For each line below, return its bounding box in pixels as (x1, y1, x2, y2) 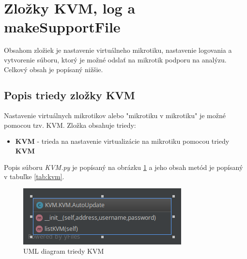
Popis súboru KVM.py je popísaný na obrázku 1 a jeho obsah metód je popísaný (4, 162, 243, 172)
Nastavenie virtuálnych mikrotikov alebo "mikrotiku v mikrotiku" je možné (4, 110, 226, 121)
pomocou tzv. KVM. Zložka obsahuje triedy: (4, 120, 136, 130)
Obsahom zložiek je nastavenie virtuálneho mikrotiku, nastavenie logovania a (4, 45, 232, 55)
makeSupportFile (4, 17, 121, 37)
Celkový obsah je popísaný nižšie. (4, 64, 103, 74)
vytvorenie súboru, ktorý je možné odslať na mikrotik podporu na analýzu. (4, 54, 227, 64)
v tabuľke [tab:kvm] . (4, 171, 64, 182)
